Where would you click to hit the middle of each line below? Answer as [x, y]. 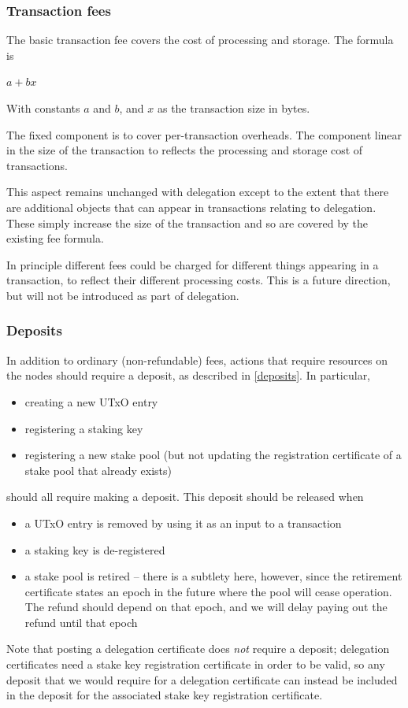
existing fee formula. [55, 238]
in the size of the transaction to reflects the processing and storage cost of [185, 150]
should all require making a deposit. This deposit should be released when [185, 497]
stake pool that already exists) [98, 470]
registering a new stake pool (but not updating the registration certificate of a [213, 455]
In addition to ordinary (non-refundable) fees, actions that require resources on [197, 360]
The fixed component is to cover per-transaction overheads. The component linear [204, 134]
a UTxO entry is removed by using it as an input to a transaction [183, 523]
